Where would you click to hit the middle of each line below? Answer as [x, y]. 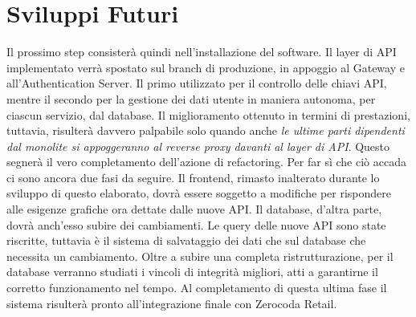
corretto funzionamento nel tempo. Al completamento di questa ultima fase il [197, 288]
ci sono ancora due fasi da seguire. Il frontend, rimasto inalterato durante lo [193, 177]
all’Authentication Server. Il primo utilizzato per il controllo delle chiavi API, [197, 83]
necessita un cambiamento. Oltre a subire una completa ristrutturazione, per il [200, 256]
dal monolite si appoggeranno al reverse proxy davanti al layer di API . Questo [198, 146]
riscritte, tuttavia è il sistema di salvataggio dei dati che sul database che [186, 240]
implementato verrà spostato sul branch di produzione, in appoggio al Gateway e [206, 67]
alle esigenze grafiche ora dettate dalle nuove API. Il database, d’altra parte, [194, 209]
